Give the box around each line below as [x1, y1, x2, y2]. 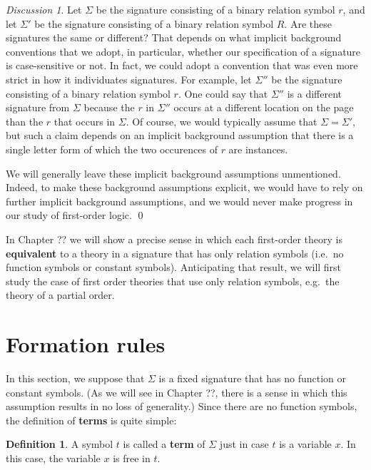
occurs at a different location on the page [173, 100, 354, 115]
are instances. [228, 141, 288, 156]
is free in [113, 450, 151, 465]
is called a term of [123, 436, 205, 451]
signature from [6, 100, 70, 115]
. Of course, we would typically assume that [126, 113, 317, 128]
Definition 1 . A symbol [6, 436, 113, 451]
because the [83, 100, 135, 115]
